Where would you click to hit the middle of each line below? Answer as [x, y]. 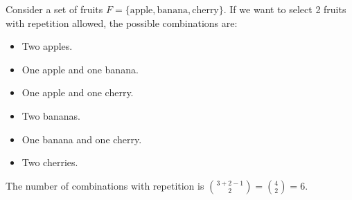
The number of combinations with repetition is [105, 185]
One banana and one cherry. [82, 139]
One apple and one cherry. [78, 92]
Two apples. [47, 46]
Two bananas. [51, 115]
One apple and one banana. [80, 69]
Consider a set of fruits [54, 9]
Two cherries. [50, 162]
